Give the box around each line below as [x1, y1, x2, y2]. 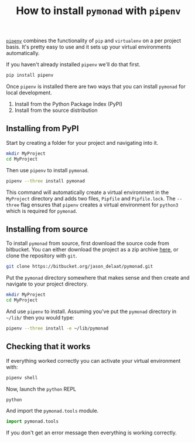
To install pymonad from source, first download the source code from [6, 240, 170, 247]
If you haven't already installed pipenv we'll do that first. [6, 61, 141, 68]
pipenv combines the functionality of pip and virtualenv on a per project [6, 37, 182, 45]
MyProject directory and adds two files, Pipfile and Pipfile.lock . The [6, 195, 176, 202]
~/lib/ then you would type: [6, 314, 74, 321]
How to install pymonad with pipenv [16, 4, 181, 18]
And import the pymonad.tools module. [6, 407, 99, 414]
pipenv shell [6, 375, 38, 380]
